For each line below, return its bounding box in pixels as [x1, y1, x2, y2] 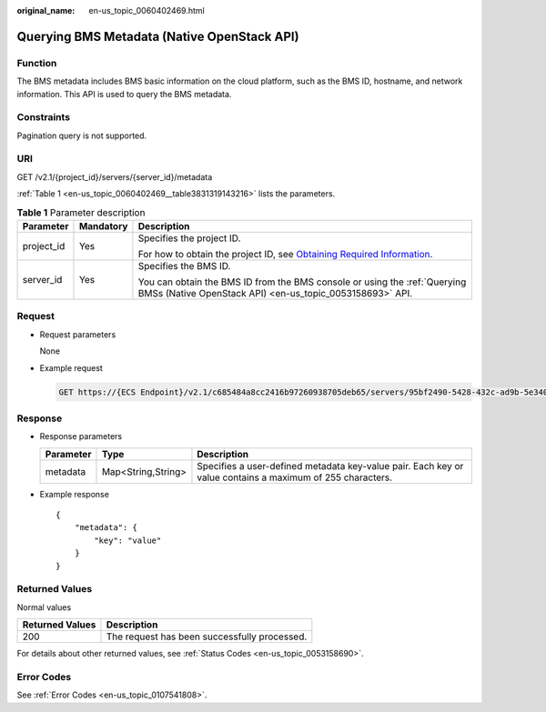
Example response [39, 488, 109, 499]
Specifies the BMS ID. [137, 259, 231, 272]
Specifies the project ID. [137, 232, 241, 245]
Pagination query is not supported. [16, 130, 147, 141]
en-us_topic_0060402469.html [88, 5, 205, 15]
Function [16, 56, 57, 69]
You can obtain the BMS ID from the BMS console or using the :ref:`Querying [137, 276, 467, 288]
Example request [39, 362, 104, 373]
